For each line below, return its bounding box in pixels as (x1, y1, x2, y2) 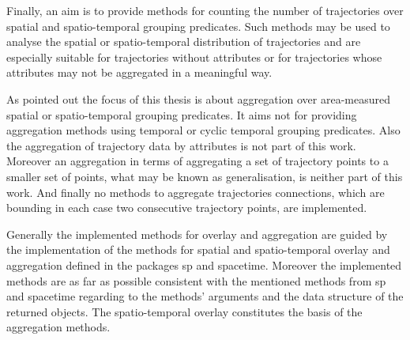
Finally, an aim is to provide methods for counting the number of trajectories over (6, 2, 404, 18)
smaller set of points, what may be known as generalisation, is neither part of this (6, 168, 403, 184)
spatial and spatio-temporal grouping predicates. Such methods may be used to (6, 17, 390, 34)
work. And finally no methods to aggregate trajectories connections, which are (6, 183, 385, 200)
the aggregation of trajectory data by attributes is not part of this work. (6, 137, 356, 153)
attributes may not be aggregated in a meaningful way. (6, 64, 273, 81)
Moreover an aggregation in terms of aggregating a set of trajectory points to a (6, 153, 389, 169)
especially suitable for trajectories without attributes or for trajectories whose (6, 48, 382, 65)
